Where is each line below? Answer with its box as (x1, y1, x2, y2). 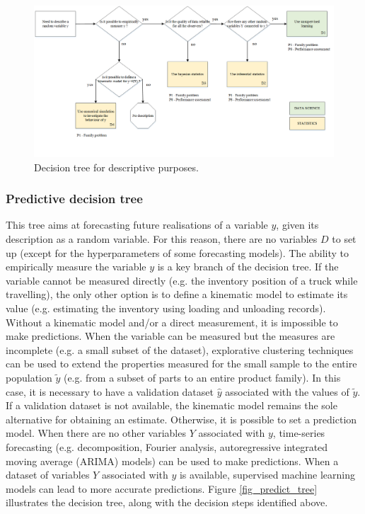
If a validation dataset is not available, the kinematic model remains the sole (6, 398, 337, 413)
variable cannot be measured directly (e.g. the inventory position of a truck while (6, 273, 358, 287)
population (6, 370, 52, 384)
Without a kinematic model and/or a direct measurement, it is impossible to (6, 314, 338, 329)
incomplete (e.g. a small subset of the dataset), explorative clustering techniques (6, 342, 354, 357)
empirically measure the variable (6, 259, 146, 274)
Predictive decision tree (6, 190, 143, 207)
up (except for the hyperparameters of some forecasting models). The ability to (6, 245, 349, 260)
